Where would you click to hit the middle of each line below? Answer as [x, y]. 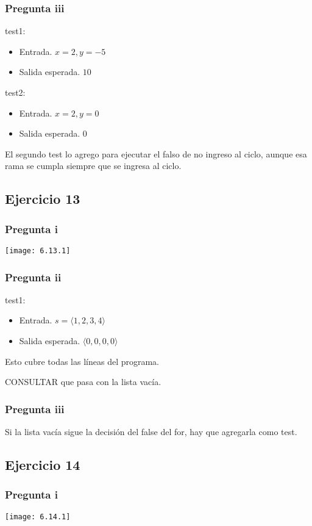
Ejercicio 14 [43, 465]
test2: [15, 92]
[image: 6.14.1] [38, 517]
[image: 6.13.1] [38, 250]
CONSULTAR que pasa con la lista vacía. [83, 382]
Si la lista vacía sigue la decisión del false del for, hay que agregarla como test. [151, 432]
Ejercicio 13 [43, 199]
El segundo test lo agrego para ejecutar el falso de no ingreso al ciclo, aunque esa [156, 153]
